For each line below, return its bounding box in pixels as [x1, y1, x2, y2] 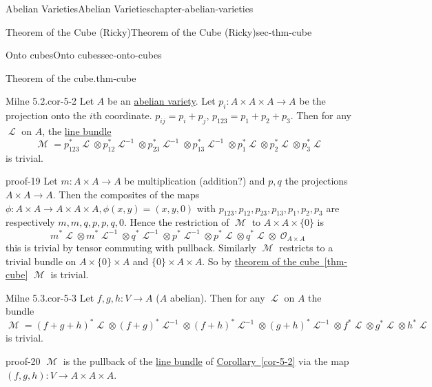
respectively [6, 215, 55, 229]
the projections [285, 174, 348, 188]
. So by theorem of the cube [202, 253, 320, 268]
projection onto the [6, 108, 87, 123]
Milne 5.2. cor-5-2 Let [6, 94, 94, 108]
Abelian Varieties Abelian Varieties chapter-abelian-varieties [6, 1, 254, 15]
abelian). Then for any [169, 290, 265, 304]
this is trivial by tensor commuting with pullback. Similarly [6, 240, 256, 254]
